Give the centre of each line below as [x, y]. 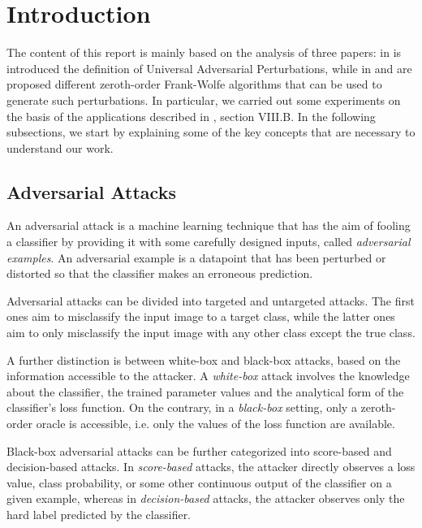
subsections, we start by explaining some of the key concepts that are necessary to [211, 132]
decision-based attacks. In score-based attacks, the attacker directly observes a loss [211, 467]
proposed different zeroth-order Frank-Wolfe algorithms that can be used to [194, 84]
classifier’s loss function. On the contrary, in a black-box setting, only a [182, 407]
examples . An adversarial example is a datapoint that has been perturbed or [196, 257]
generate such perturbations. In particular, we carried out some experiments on [204, 100]
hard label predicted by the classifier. [99, 514]
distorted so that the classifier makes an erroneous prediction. [160, 273]
